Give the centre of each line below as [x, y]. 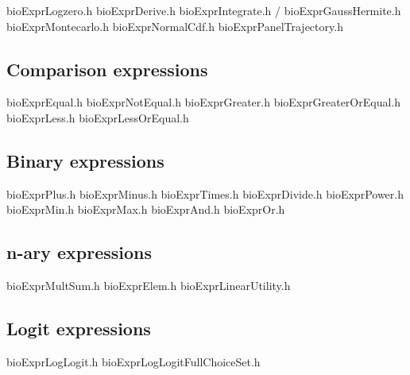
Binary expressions [85, 160]
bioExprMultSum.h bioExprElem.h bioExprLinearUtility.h [149, 286]
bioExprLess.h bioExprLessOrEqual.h [98, 117]
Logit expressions [79, 329]
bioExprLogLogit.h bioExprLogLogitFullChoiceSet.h [133, 361]
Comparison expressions [107, 69]
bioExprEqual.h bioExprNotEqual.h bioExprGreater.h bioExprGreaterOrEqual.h [204, 102]
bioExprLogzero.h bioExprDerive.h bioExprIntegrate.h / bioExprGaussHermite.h [204, 10]
